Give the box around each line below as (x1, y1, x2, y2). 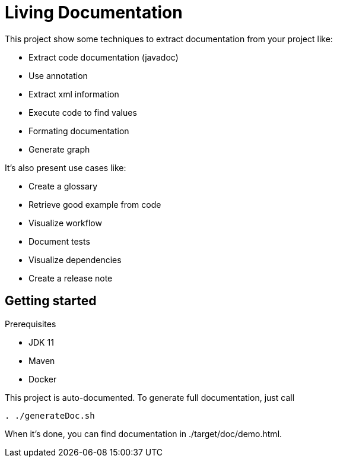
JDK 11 (28, 337, 54, 347)
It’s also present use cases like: (5, 162, 126, 173)
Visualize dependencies (28, 254, 122, 265)
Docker (28, 374, 57, 384)
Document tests (28, 236, 90, 246)
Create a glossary (28, 181, 98, 191)
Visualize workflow (28, 217, 102, 228)
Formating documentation (28, 125, 129, 136)
